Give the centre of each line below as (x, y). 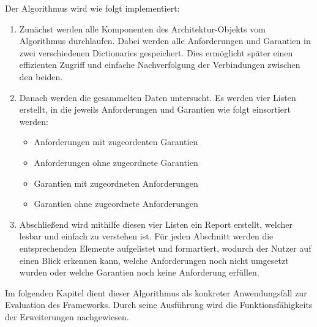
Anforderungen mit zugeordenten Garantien (116, 142)
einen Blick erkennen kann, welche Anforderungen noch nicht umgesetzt (154, 260)
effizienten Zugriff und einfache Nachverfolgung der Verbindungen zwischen (160, 65)
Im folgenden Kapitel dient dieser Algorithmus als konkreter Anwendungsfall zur (156, 292)
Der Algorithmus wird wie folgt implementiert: (92, 8)
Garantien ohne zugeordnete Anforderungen (116, 204)
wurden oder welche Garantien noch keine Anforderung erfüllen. (139, 272)
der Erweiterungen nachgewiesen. (67, 316)
